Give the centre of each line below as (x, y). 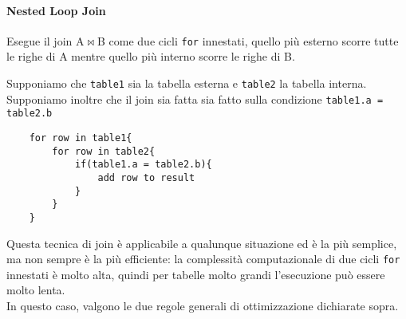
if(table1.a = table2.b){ (143, 165)
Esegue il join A (45, 40)
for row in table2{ (104, 151)
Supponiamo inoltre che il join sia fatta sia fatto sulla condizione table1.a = (195, 98)
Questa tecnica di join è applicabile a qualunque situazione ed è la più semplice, (202, 243)
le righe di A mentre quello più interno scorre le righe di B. (151, 56)
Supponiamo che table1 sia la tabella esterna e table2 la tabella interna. (187, 83)
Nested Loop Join (56, 10)
